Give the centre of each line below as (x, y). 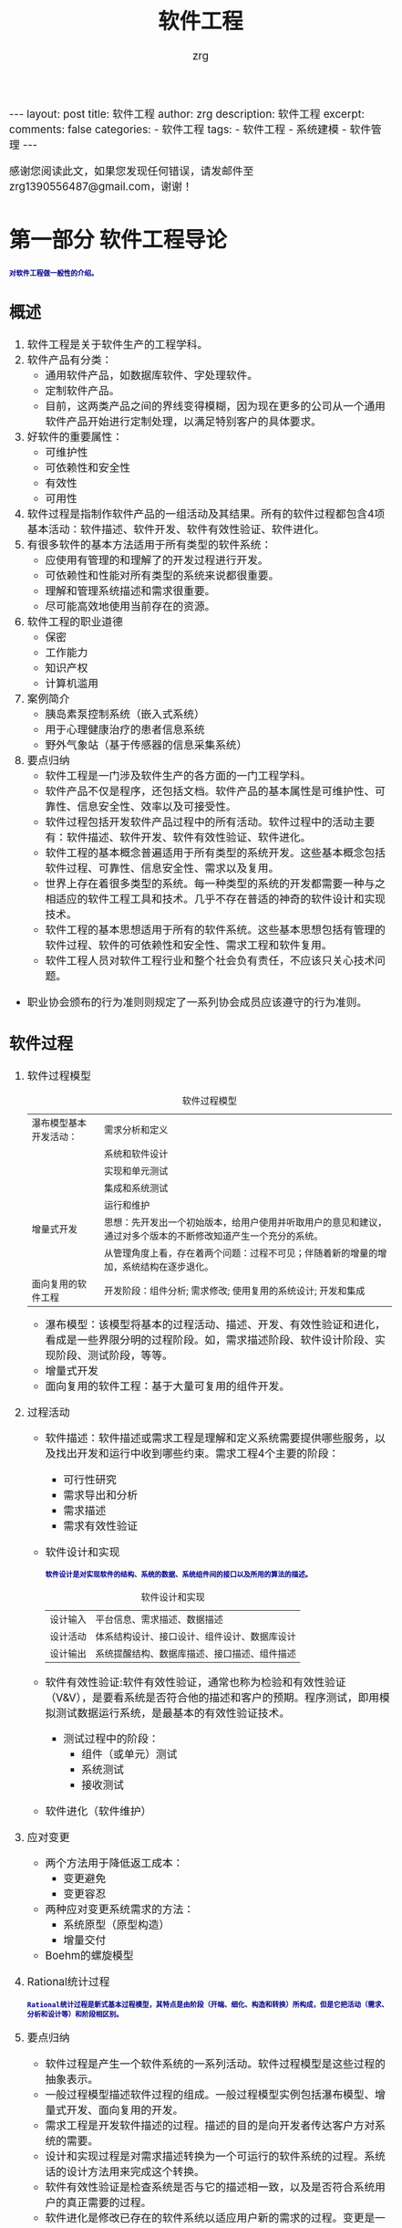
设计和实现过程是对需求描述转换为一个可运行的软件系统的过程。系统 (216, 2156)
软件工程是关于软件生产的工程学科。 (118, 345)
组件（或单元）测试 (129, 1754)
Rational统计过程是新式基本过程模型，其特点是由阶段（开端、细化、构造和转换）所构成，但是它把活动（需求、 (208, 2004)
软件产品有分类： (70, 361)
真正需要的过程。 (109, 2202)
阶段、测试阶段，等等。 (114, 1355)
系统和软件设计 (136, 1154)
